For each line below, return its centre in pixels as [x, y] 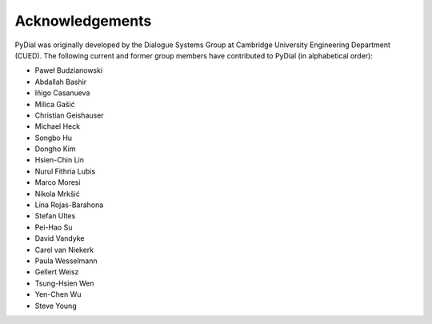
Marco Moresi [58, 182]
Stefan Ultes [55, 216]
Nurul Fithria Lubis [65, 171]
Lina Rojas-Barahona [69, 205]
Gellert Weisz [57, 272]
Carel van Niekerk [64, 250]
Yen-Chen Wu [58, 294]
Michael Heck [57, 126]
